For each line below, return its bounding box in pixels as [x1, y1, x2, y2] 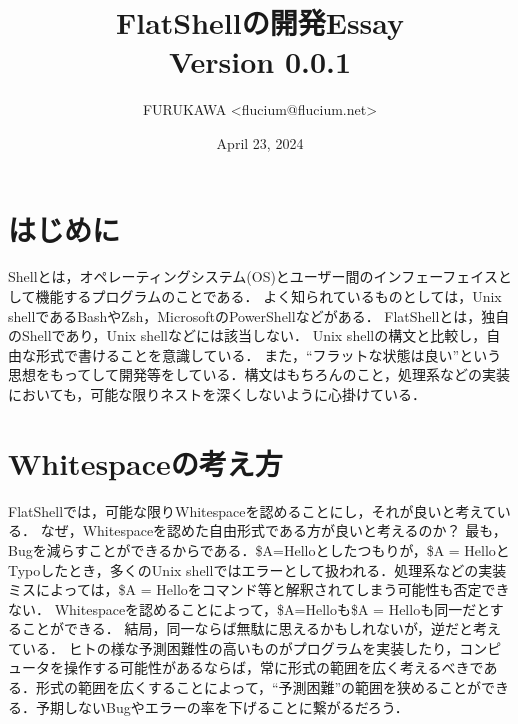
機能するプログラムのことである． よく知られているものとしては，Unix [35, 286, 502, 307]
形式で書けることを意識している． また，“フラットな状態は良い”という [35, 344, 502, 365]
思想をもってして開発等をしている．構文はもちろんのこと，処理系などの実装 [8, 364, 510, 385]
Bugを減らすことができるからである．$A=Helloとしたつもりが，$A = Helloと [8, 539, 510, 560]
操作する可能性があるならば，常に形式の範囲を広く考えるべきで [63, 657, 484, 678]
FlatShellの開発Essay [115, 2, 405, 43]
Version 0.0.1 [168, 41, 352, 82]
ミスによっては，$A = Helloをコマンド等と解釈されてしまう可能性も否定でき [8, 579, 510, 600]
